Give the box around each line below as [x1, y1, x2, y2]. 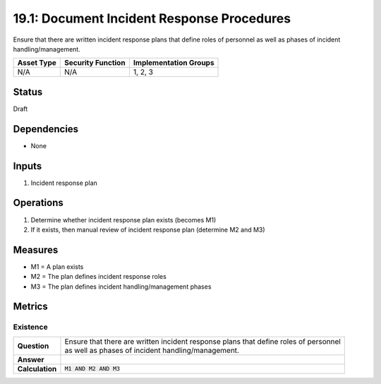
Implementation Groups [133, 58, 214, 68]
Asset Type [17, 58, 56, 68]
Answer [17, 354, 45, 364]
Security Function [64, 58, 126, 68]
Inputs [13, 160, 42, 172]
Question [17, 341, 49, 351]
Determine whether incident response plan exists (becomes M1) [30, 215, 217, 224]
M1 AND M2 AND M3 [64, 365, 120, 373]
